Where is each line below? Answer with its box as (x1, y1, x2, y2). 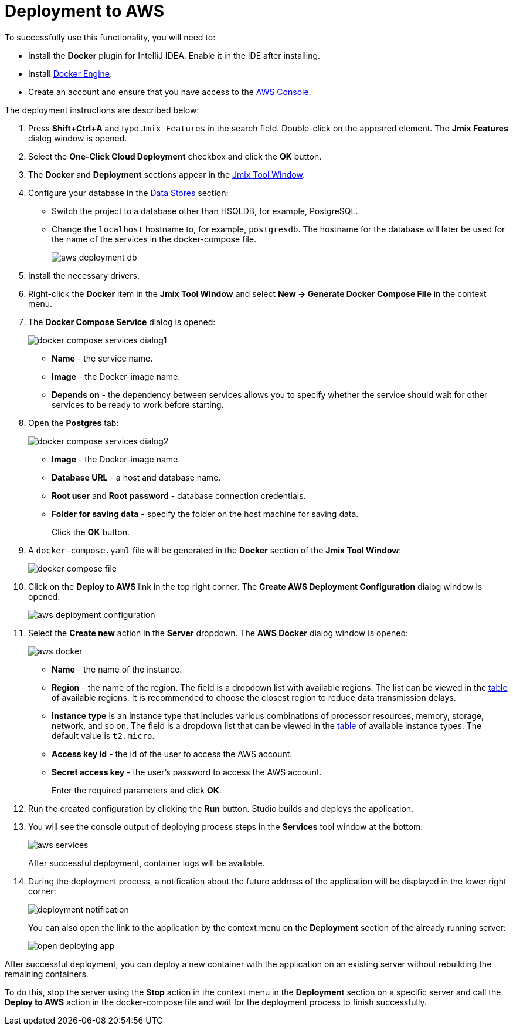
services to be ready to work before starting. (52, 399, 224, 410)
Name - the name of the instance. (52, 664, 182, 674)
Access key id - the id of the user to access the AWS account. (52, 748, 293, 759)
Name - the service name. (52, 353, 153, 363)
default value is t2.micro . (52, 730, 155, 741)
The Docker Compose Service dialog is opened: (28, 316, 216, 327)
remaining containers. (5, 968, 89, 979)
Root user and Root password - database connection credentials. (52, 490, 306, 501)
